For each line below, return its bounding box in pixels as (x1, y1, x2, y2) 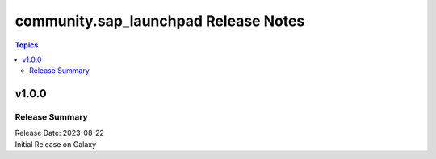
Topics (15, 40, 39, 50)
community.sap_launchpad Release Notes (15, 12, 305, 30)
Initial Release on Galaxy (15, 139, 97, 149)
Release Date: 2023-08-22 (15, 128, 105, 138)
